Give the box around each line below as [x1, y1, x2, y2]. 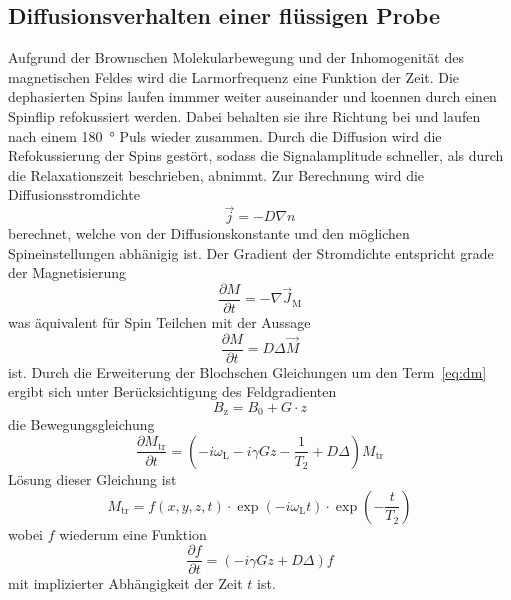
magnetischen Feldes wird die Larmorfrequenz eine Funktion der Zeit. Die [8, 66, 460, 87]
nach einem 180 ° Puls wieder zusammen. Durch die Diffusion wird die [8, 125, 442, 146]
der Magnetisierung [8, 262, 127, 283]
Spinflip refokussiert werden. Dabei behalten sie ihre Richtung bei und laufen [8, 105, 481, 126]
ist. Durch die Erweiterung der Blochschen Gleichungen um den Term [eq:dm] [8, 361, 487, 382]
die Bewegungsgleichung [8, 414, 155, 435]
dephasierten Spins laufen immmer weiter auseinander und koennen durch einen [8, 86, 497, 107]
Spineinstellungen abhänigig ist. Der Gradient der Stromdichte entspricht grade [8, 242, 494, 263]
